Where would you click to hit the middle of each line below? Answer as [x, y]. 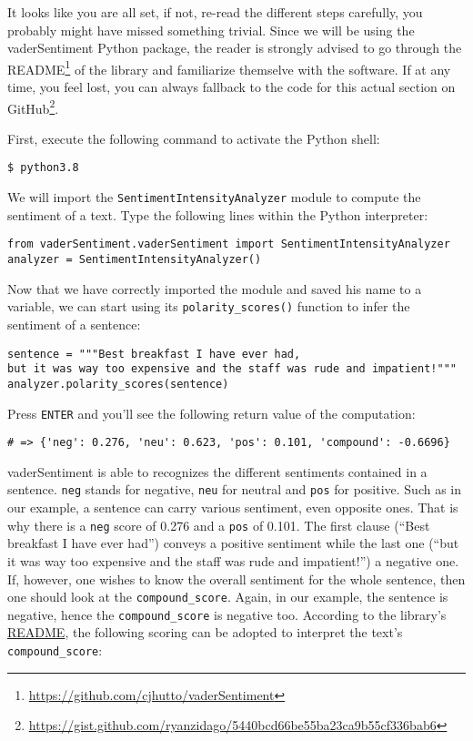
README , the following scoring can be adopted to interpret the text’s [205, 632]
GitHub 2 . [33, 107]
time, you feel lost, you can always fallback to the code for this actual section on [231, 87]
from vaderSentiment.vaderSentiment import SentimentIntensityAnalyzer [229, 244]
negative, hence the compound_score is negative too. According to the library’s [227, 614]
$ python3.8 [43, 168]
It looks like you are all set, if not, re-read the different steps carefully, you [215, 12]
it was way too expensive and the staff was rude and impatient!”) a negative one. [233, 560]
